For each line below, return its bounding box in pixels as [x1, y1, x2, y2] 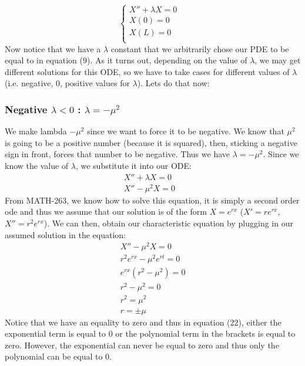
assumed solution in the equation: [5, 228, 126, 240]
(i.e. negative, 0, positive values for [5, 77, 130, 89]
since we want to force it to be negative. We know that [87, 125, 284, 137]
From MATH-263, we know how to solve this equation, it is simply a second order [5, 194, 300, 206]
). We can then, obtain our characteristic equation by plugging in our [43, 216, 293, 229]
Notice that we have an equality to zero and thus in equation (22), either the [5, 316, 281, 328]
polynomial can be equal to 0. [5, 350, 112, 362]
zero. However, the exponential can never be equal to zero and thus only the [5, 338, 279, 351]
